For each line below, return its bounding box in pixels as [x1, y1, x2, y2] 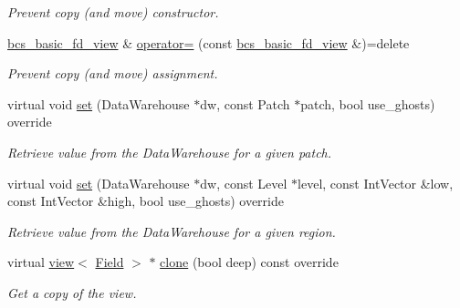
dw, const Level [200, 173, 287, 192]
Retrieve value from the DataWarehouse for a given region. [7, 221, 336, 241]
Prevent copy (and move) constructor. [7, 3, 219, 21]
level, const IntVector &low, [298, 173, 454, 192]
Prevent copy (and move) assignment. [7, 64, 218, 83]
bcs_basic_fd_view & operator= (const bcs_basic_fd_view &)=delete [7, 33, 410, 52]
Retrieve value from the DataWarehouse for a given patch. [7, 142, 332, 161]
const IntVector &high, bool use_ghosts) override [7, 191, 284, 210]
